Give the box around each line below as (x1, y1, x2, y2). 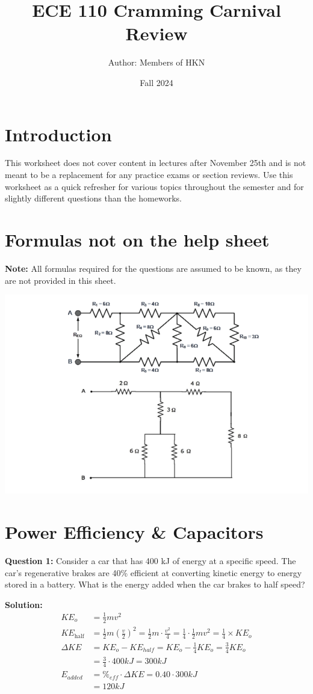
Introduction (5, 121, 112, 146)
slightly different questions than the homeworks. (5, 192, 182, 204)
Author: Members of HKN (108, 56, 205, 69)
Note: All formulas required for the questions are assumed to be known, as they (5, 262, 302, 274)
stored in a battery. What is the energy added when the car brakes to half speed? (5, 578, 305, 591)
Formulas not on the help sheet (5, 227, 270, 251)
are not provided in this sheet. (5, 274, 116, 286)
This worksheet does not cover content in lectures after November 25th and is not (5, 156, 306, 169)
